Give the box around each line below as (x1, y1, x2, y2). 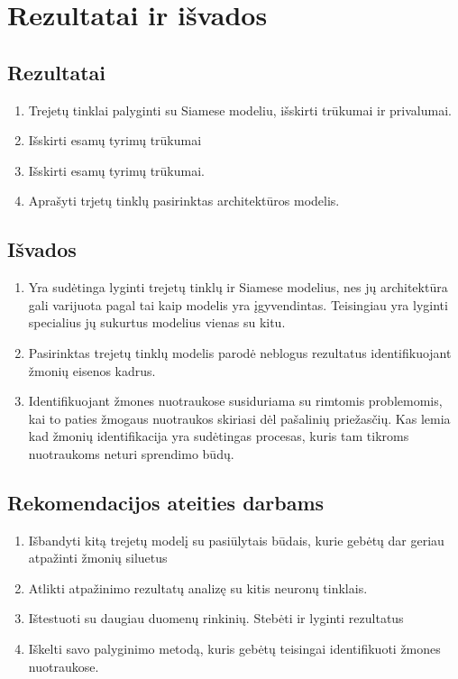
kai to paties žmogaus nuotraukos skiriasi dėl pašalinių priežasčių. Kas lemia (28, 408, 451, 427)
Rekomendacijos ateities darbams (7, 488, 325, 516)
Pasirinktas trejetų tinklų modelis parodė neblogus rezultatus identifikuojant (28, 343, 452, 362)
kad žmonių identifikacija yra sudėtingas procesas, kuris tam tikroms (28, 427, 409, 445)
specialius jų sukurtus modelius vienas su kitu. (28, 313, 286, 332)
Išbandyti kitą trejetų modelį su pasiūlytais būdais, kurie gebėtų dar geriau (28, 530, 444, 549)
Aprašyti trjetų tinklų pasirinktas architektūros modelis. (28, 191, 340, 210)
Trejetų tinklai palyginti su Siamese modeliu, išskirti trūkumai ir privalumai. (28, 100, 452, 119)
